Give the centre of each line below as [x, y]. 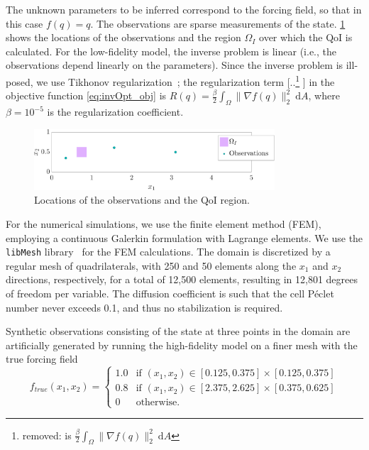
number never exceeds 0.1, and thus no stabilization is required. [144, 307]
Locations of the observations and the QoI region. [142, 200]
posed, [20, 81]
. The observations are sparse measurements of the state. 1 [218, 23]
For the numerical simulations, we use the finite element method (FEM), [164, 223]
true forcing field [42, 359]
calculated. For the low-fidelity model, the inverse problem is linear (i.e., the [171, 51]
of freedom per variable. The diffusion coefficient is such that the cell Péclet [170, 293]
